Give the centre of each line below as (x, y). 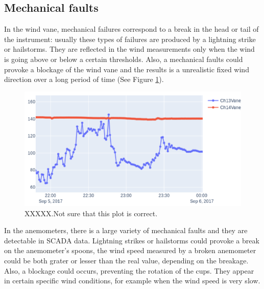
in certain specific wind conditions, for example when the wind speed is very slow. (132, 281)
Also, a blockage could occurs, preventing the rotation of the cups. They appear (129, 270)
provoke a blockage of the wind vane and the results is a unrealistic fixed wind (127, 69)
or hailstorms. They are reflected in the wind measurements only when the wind (129, 49)
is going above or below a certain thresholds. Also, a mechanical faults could (124, 59)
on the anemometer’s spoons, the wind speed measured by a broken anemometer (130, 250)
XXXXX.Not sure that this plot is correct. (91, 213)
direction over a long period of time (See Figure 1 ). (84, 79)
